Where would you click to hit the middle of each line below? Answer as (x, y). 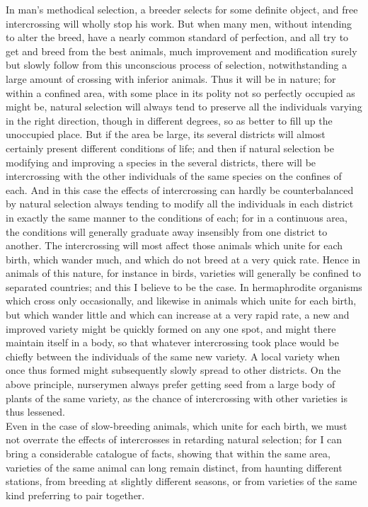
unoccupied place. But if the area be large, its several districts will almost (166, 134)
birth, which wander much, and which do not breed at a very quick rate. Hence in (183, 259)
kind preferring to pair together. (75, 495)
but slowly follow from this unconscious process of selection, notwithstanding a (177, 65)
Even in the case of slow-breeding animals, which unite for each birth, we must (177, 425)
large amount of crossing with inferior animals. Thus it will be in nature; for (171, 78)
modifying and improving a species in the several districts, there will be (161, 162)
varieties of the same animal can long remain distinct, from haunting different (174, 467)
